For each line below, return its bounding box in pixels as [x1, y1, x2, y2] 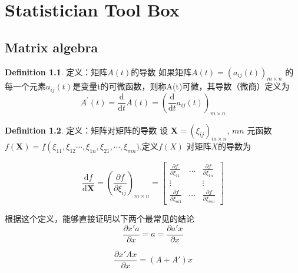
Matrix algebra [5, 38, 98, 56]
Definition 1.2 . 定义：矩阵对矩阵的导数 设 [5, 124, 168, 136]
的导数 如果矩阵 [131, 65, 191, 78]
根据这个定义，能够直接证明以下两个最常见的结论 [5, 212, 194, 225]
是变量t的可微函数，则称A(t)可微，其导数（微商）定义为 [72, 80, 290, 92]
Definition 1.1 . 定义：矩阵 [5, 65, 108, 78]
